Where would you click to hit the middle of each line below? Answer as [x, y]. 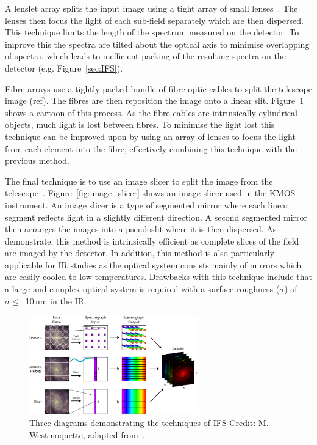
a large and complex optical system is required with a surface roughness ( [142, 289]
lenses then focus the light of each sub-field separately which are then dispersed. [154, 20]
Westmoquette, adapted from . [87, 434]
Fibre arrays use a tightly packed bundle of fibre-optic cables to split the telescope [158, 88]
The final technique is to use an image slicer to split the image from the [139, 181]
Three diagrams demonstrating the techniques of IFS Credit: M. [149, 423]
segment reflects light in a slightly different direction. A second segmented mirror [156, 217]
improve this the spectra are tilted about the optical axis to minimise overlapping [157, 44]
